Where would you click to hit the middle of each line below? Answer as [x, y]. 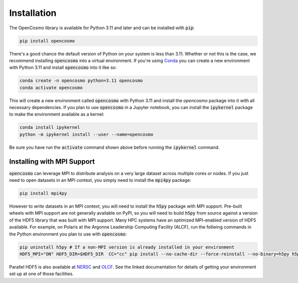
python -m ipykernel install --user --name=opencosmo [86, 134]
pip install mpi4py [43, 194]
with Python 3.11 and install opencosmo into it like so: [63, 67]
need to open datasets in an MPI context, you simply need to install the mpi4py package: [100, 180]
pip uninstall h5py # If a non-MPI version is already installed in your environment [127, 247]
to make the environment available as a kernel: [57, 114]
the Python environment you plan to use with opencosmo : [68, 234]
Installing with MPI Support [52, 161]
